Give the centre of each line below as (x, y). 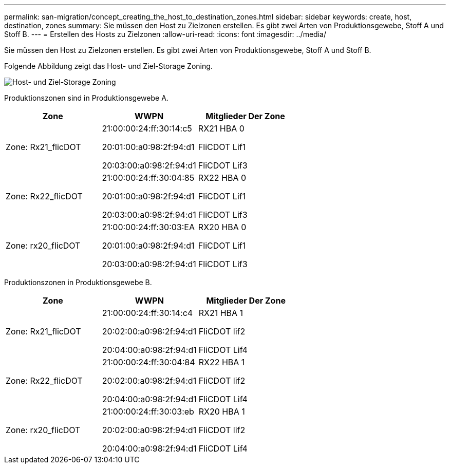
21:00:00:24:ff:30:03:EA (148, 227)
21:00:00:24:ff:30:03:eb (148, 411)
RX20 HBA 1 (222, 411)
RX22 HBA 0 (222, 178)
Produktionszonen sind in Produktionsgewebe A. (86, 98)
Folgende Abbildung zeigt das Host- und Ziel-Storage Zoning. (108, 66)
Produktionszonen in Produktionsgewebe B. (78, 282)
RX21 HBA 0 (221, 128)
